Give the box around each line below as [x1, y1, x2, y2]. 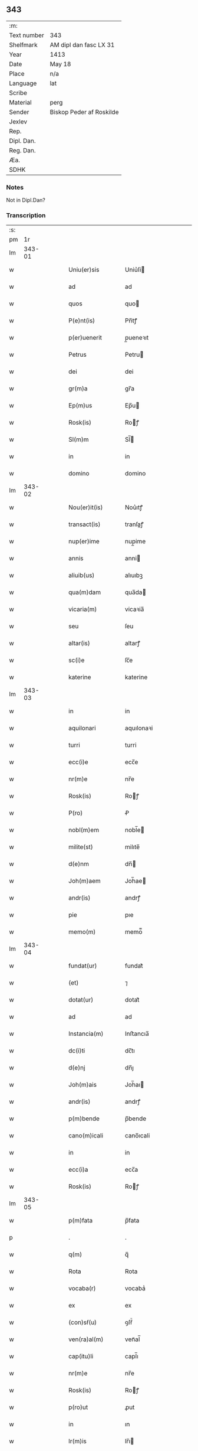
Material [9, 98, 32, 106]
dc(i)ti [68, 1046, 85, 1055]
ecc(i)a [68, 1166, 88, 1174]
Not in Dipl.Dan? [6, 197, 45, 204]
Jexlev [9, 118, 28, 126]
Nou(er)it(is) [68, 503, 103, 511]
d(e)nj [68, 1064, 85, 1072]
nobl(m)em [68, 826, 99, 834]
